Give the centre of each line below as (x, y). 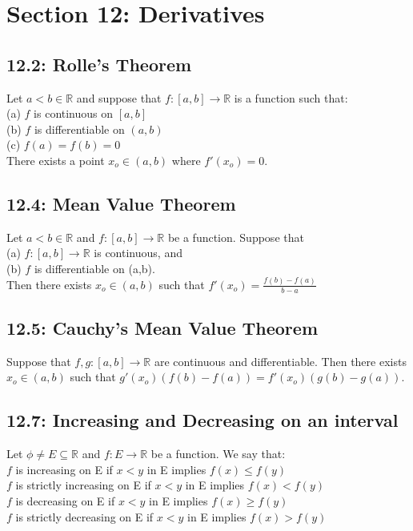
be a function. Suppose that (236, 237)
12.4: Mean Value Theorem (121, 203)
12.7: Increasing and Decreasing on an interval (202, 420)
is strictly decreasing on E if (84, 516)
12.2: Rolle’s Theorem (99, 64)
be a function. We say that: (218, 454)
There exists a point (56, 160)
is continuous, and (138, 253)
